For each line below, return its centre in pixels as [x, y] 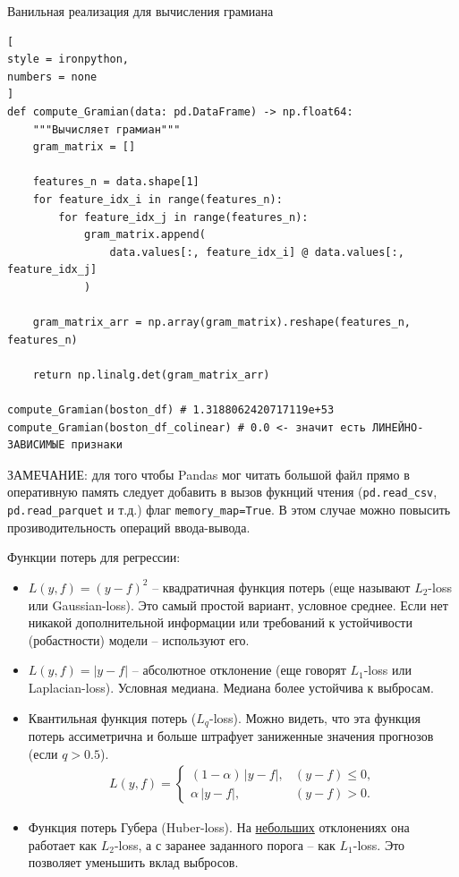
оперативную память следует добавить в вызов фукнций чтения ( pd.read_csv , [222, 492]
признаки [97, 445]
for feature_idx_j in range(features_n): [183, 217]
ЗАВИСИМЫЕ [36, 445]
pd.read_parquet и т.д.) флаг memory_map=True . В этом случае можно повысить [229, 510]
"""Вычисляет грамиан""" [106, 129]
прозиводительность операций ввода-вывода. [129, 527]
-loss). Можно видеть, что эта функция [315, 717]
